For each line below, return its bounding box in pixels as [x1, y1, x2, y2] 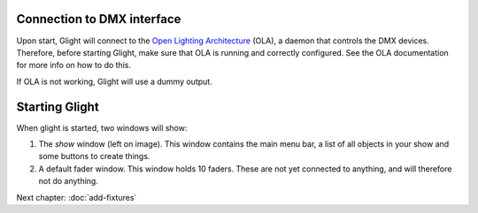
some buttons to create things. [38, 151, 150, 162]
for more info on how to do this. [16, 60, 132, 71]
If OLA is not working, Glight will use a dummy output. [16, 76, 212, 87]
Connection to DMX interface [16, 11, 181, 27]
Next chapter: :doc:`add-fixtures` [16, 192, 137, 202]
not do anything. [38, 176, 99, 186]
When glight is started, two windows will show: [16, 122, 188, 133]
